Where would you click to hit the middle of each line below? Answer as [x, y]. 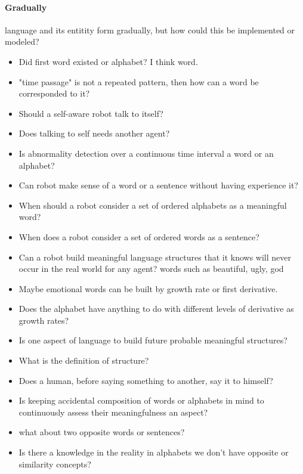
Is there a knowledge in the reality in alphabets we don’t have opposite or [154, 452]
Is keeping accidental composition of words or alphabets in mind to [141, 400]
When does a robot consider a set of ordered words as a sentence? [139, 236]
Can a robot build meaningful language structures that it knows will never [155, 257]
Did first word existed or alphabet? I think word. [108, 61]
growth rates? [44, 320]
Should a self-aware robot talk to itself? [91, 113]
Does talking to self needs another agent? [94, 133]
